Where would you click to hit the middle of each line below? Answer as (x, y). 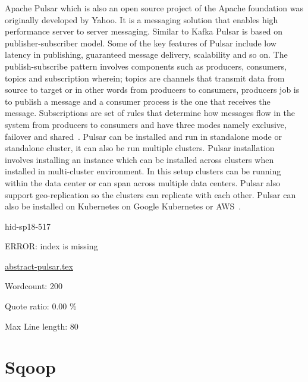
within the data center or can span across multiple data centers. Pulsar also (143, 182)
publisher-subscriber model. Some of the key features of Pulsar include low (141, 43)
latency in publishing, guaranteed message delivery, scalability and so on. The (146, 54)
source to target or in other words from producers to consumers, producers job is (152, 90)
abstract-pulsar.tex (39, 266)
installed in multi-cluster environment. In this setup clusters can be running (143, 171)
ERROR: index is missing (51, 246)
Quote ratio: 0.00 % (41, 306)
